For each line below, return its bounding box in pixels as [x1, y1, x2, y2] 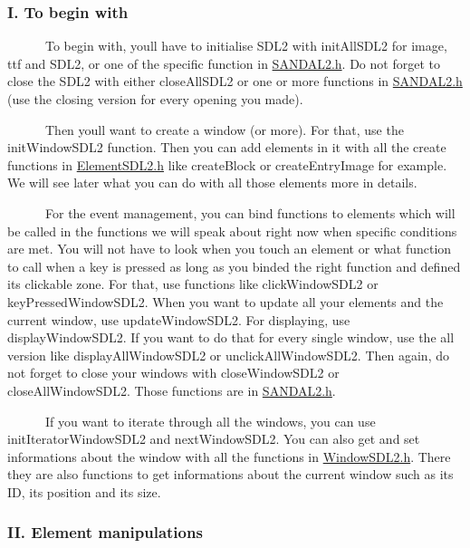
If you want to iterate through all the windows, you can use [44, 411, 376, 430]
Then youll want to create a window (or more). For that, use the [44, 120, 404, 139]
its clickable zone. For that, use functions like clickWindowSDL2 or [7, 274, 379, 293]
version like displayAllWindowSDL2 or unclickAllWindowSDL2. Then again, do [7, 345, 449, 364]
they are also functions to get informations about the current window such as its [7, 465, 454, 484]
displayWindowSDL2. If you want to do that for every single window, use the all [7, 328, 455, 347]
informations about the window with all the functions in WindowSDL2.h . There [7, 447, 451, 466]
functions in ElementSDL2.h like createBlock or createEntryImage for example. [7, 155, 447, 174]
